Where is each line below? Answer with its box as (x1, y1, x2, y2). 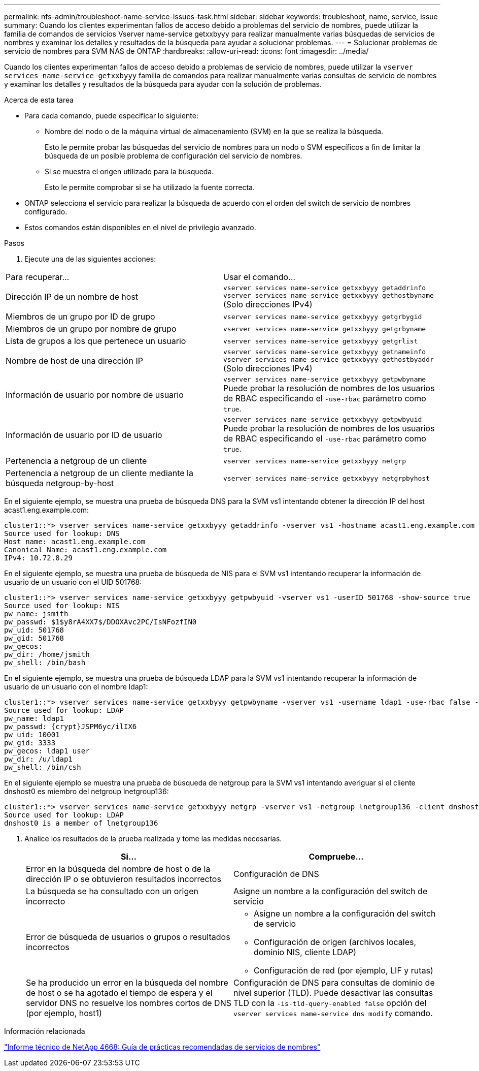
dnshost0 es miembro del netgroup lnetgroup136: (4, 787, 169, 796)
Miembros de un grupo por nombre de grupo (6, 324, 177, 334)
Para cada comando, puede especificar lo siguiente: (24, 111, 198, 120)
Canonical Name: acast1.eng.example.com (4, 546, 167, 554)
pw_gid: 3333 (4, 739, 56, 747)
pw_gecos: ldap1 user (4, 747, 90, 755)
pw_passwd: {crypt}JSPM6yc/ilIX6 (4, 722, 137, 731)
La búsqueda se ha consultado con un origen (26, 886, 199, 896)
